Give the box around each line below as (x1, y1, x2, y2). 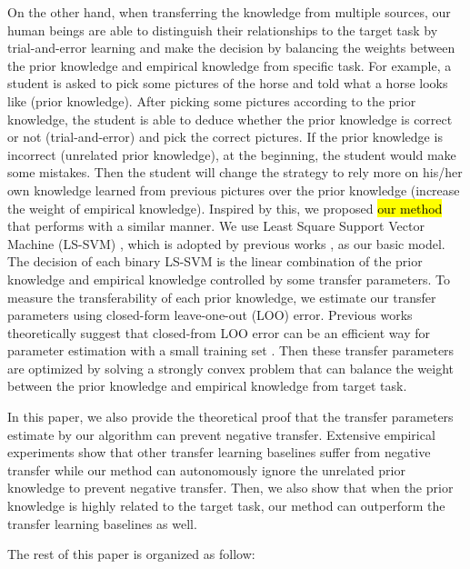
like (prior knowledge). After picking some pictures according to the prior (7, 91, 416, 110)
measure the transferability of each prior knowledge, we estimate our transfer (7, 287, 436, 306)
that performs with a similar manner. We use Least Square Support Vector (7, 216, 425, 235)
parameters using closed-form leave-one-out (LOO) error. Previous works (7, 305, 413, 324)
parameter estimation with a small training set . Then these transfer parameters (7, 341, 455, 360)
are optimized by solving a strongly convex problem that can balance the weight (7, 358, 455, 377)
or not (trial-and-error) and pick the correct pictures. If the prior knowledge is (7, 127, 443, 146)
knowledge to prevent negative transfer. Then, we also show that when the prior (7, 478, 454, 497)
